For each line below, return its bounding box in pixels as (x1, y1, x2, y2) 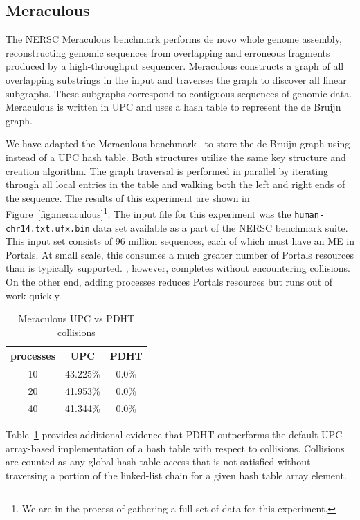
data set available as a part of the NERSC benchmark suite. (93, 220, 348, 234)
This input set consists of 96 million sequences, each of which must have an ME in (6, 234, 354, 248)
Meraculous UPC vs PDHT (18, 311, 135, 326)
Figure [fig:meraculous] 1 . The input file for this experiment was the (6, 205, 291, 221)
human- (294, 210, 325, 220)
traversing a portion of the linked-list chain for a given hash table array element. (6, 467, 347, 482)
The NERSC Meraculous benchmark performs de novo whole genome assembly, (6, 32, 342, 46)
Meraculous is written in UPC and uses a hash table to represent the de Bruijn (6, 100, 341, 114)
